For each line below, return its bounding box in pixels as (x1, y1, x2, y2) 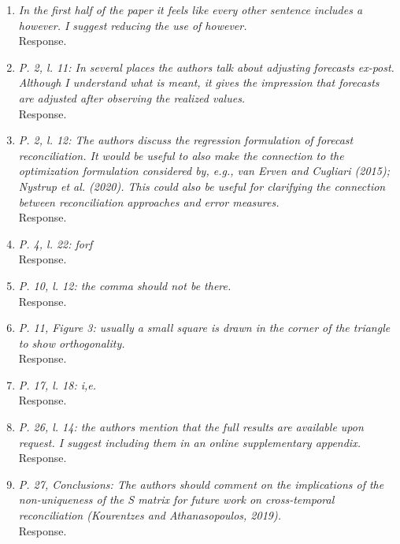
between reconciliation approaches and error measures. (18, 193, 280, 210)
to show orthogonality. (18, 334, 125, 351)
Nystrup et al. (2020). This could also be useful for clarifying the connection (18, 177, 386, 194)
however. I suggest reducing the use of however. (18, 17, 247, 33)
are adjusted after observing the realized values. (18, 89, 246, 106)
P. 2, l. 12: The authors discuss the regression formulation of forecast (18, 132, 354, 148)
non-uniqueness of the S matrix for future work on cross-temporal (18, 491, 335, 508)
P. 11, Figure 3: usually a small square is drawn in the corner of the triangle (18, 319, 391, 336)
